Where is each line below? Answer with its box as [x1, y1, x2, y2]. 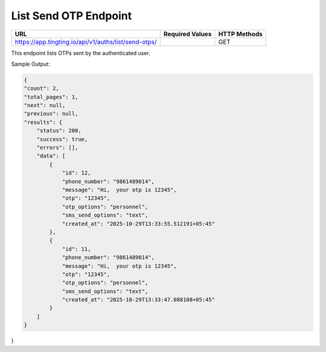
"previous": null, [24, 110, 78, 117]
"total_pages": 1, [24, 94, 78, 100]
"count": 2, [24, 85, 60, 92]
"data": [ [36, 153, 66, 159]
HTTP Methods [218, 30, 263, 38]
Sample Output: [11, 60, 51, 68]
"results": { [24, 118, 63, 126]
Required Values [163, 30, 212, 38]
